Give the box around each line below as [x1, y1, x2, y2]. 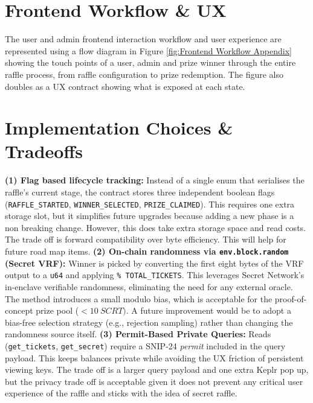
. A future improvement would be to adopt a [126, 304, 291, 317]
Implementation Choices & [5, 115, 233, 140]
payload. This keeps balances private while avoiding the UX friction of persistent [5, 351, 304, 364]
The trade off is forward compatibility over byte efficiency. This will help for [5, 233, 286, 246]
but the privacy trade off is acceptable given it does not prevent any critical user [5, 375, 303, 387]
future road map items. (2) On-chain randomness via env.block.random [5, 245, 289, 258]
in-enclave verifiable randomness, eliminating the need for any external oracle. [5, 280, 293, 293]
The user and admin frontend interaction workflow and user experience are [5, 33, 282, 45]
